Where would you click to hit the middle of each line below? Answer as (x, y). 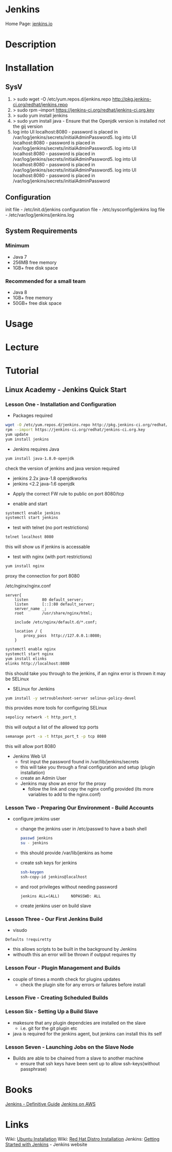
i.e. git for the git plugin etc (49, 1028)
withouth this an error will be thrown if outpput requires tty (74, 955)
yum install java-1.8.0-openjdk (40, 458)
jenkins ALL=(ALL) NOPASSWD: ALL (61, 896)
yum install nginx (25, 566)
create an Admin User (43, 778)
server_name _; (31, 609)
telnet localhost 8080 (29, 537)
